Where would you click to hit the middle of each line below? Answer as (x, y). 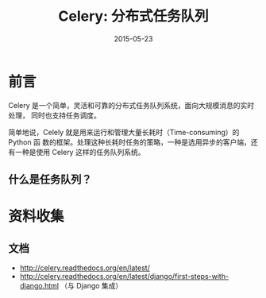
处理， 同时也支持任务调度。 (54, 115)
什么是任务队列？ (50, 180)
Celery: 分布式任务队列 (133, 16)
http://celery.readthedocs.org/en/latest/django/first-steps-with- (124, 277)
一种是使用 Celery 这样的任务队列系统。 (80, 152)
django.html (39, 286)
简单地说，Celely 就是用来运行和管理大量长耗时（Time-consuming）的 (124, 132)
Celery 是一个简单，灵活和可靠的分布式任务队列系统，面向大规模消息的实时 (131, 105)
